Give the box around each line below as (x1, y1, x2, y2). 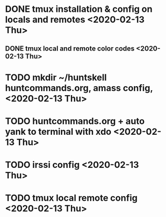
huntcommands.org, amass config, (5, 82, 153, 94)
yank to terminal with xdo (5, 126, 111, 137)
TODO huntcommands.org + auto (5, 115, 145, 127)
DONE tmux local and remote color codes (5, 44, 135, 53)
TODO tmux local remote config (5, 192, 138, 204)
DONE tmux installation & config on (5, 3, 153, 15)
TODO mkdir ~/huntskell (5, 72, 107, 83)
